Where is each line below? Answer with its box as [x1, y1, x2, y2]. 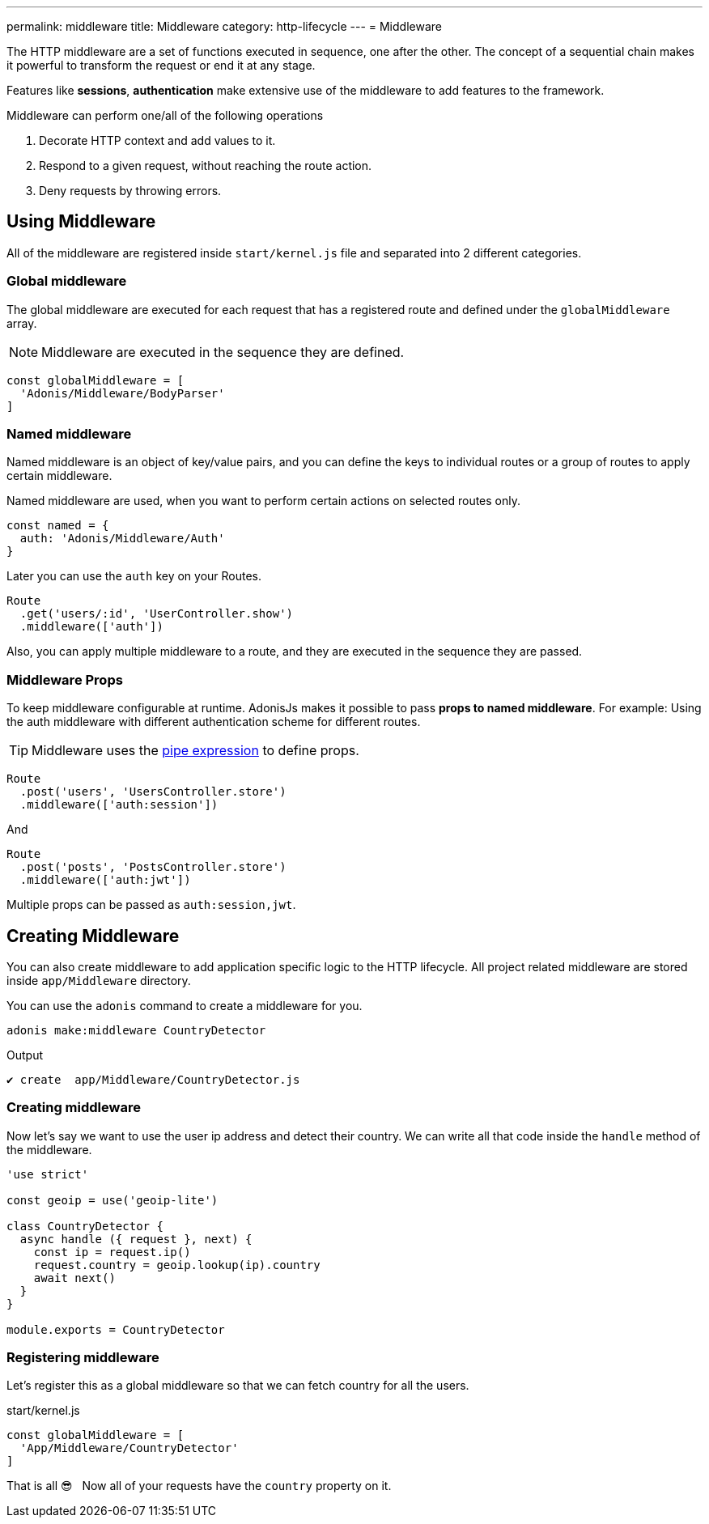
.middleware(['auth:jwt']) [19, 873, 191, 887]
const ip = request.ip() [33, 1245, 191, 1259]
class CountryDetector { [6, 1219, 163, 1233]
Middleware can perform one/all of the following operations [6, 108, 324, 122]
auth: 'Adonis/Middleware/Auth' [19, 532, 225, 545]
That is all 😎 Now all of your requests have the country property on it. [6, 1479, 392, 1493]
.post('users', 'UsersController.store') [19, 785, 287, 799]
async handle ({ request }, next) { [19, 1232, 253, 1246]
